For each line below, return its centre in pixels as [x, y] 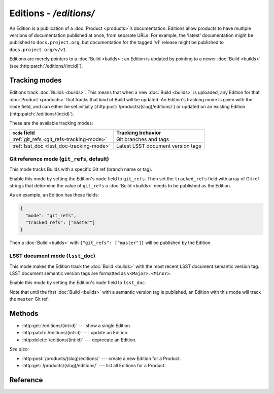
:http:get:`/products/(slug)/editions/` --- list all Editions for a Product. [94, 365]
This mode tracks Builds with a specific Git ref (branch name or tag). [81, 169]
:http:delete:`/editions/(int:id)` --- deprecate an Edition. [79, 340]
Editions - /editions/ [52, 13]
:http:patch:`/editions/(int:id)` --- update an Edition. [75, 333]
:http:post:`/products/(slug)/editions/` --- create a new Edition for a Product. [101, 358]
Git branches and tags [143, 139]
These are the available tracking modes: [51, 123]
